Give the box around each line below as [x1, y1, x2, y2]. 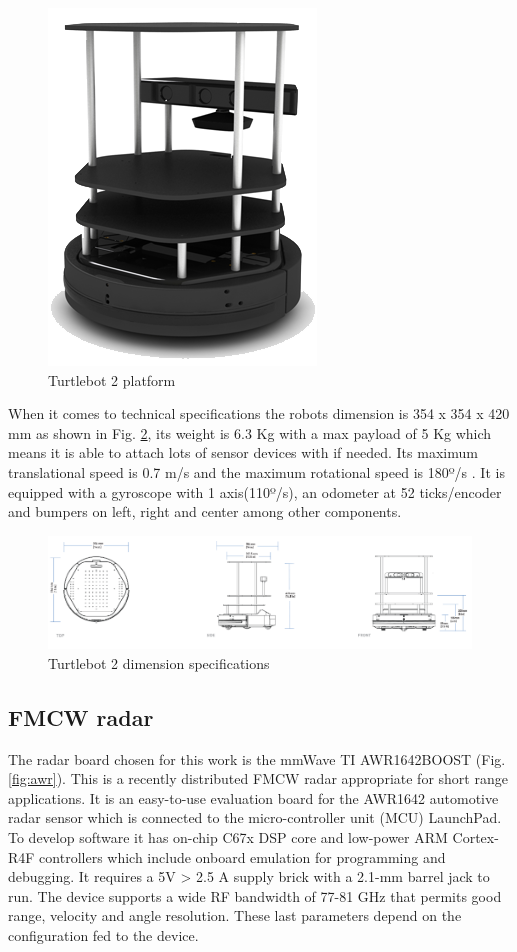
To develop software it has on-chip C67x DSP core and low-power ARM [8, 826, 448, 847]
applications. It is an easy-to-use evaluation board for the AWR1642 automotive [8, 787, 499, 808]
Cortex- [452, 826, 499, 847]
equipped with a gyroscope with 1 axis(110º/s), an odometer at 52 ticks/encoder [8, 481, 502, 502]
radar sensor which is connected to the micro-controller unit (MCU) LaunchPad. [8, 807, 502, 828]
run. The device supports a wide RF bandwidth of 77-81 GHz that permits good [8, 885, 502, 906]
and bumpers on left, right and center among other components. [8, 501, 402, 522]
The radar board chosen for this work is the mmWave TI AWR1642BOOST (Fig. [8, 748, 506, 769]
